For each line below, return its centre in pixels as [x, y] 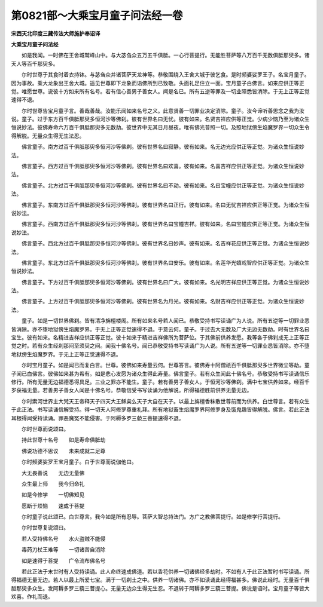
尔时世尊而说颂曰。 [45, 429]
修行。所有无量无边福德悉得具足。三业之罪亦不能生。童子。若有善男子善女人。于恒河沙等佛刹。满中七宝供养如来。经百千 [160, 382]
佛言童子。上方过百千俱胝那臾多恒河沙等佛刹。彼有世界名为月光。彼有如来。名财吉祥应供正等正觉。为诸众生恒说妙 [163, 301]
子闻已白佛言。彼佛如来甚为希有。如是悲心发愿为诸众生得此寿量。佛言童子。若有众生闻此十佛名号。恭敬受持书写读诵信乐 [160, 373]
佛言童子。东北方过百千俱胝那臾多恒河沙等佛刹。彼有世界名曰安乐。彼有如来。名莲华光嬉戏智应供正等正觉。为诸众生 [165, 262]
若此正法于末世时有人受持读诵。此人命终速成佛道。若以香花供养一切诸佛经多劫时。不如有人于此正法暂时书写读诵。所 [165, 572]
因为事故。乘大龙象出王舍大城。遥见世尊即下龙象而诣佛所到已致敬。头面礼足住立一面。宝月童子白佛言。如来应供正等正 [158, 83]
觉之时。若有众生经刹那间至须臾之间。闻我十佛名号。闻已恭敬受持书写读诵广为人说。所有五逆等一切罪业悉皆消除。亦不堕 [160, 346]
